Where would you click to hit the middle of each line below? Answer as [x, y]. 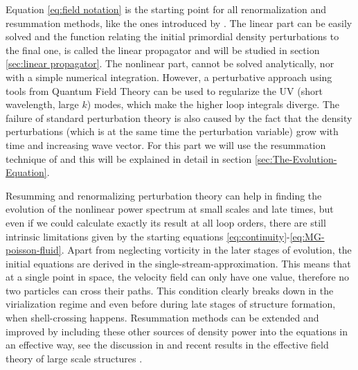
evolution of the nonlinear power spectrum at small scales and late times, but [170, 209]
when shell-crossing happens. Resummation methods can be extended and [162, 318]
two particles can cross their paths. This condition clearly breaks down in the [170, 290]
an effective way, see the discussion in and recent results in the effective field [167, 345]
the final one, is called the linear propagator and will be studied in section [163, 50]
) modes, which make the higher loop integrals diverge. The [213, 104]
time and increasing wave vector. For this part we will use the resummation [166, 144]
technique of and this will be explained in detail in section [129, 158]
